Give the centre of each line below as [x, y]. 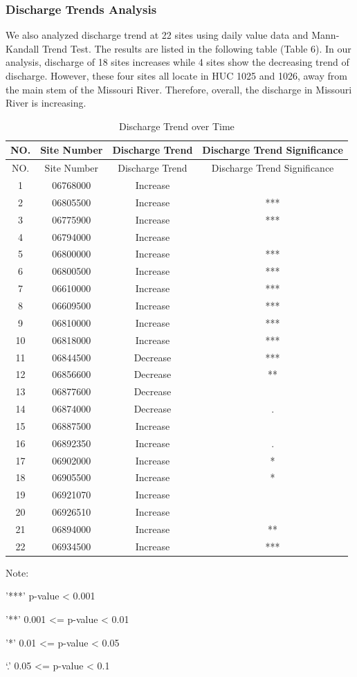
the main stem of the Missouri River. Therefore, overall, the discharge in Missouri [179, 89]
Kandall [22, 48]
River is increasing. [46, 103]
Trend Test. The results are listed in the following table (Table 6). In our [196, 48]
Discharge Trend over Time [177, 126]
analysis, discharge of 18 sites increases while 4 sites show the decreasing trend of [177, 62]
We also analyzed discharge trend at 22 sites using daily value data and [157, 35]
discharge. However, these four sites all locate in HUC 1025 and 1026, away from [176, 75]
